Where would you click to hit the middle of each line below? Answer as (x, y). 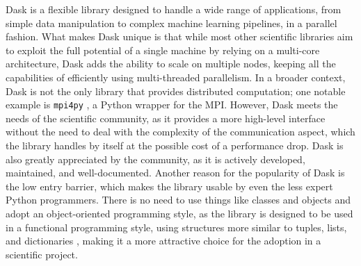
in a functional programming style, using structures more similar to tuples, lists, (176, 227)
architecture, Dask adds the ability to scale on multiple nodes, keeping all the (171, 64)
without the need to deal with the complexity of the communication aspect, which (180, 132)
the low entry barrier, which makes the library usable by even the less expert (169, 186)
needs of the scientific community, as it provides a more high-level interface (166, 118)
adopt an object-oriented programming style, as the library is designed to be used (179, 213)
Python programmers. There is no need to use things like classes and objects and (178, 200)
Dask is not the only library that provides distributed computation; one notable (176, 91)
